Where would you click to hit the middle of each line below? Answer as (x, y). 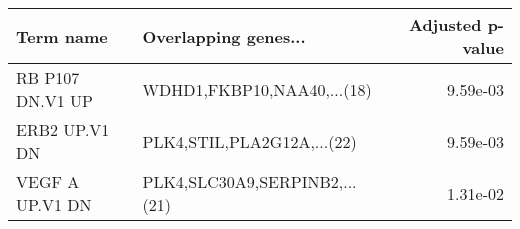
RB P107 (48, 77)
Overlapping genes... (224, 36)
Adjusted (445, 24)
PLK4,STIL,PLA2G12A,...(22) (249, 141)
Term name (62, 36)
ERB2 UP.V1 (63, 129)
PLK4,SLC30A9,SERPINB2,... (249, 181)
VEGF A (48, 181)
